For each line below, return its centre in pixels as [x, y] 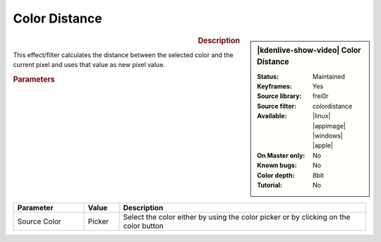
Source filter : [277, 106]
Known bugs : [277, 165]
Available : [272, 116]
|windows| [328, 136]
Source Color [39, 222]
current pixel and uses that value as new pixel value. [89, 65]
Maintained [329, 76]
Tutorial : [270, 185]
